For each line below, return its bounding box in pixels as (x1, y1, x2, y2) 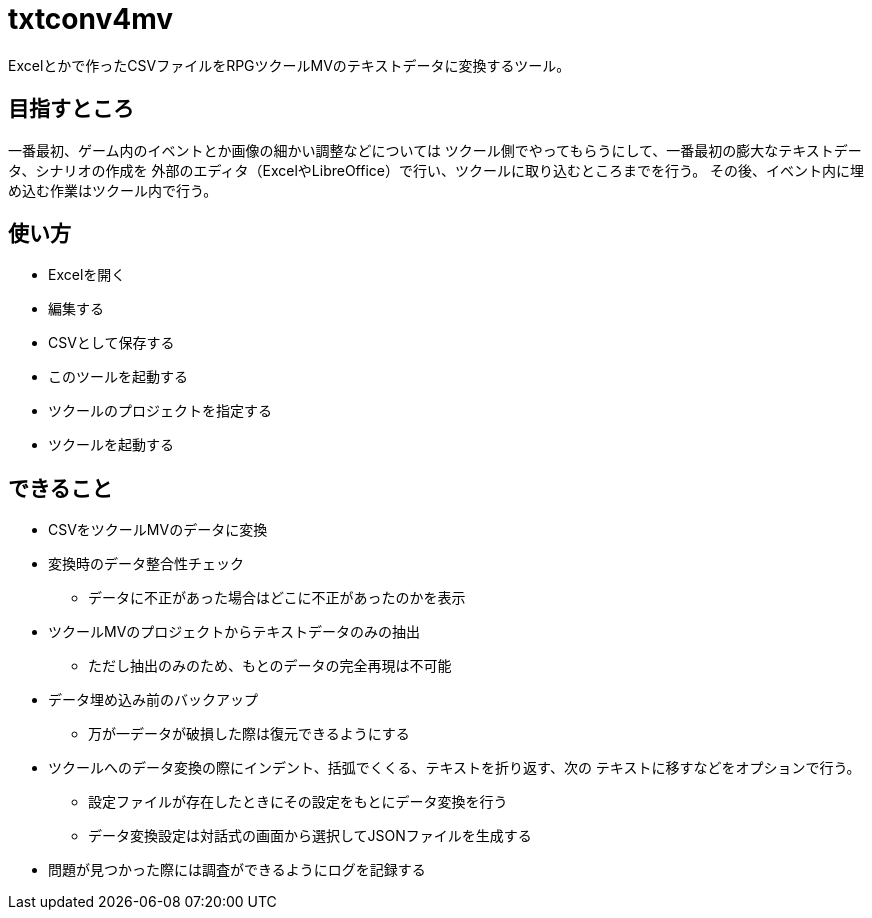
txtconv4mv (8, 2, 174, 36)
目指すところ (8, 96, 134, 122)
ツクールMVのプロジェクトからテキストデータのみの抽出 (48, 623, 420, 641)
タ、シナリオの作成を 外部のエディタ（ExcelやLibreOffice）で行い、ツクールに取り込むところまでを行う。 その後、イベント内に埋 (8, 161, 865, 179)
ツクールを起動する (48, 436, 174, 454)
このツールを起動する (48, 368, 188, 386)
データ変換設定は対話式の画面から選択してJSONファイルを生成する (88, 827, 532, 845)
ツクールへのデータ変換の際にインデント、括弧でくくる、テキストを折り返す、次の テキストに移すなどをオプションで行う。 (48, 759, 861, 777)
